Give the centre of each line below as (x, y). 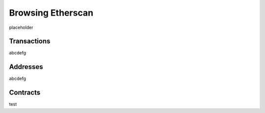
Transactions (30, 41)
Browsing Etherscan (51, 13)
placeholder (21, 27)
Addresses (26, 67)
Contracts (25, 93)
